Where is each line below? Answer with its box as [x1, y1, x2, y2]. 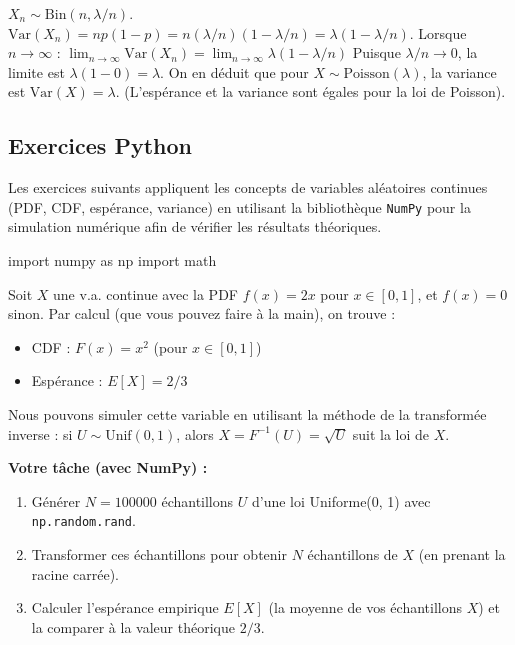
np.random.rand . [31, 510, 136, 531]
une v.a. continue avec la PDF [53, 283, 238, 304]
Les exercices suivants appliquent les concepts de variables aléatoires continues [8, 177, 488, 198]
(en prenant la [418, 544, 506, 565]
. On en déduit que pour [160, 61, 309, 82]
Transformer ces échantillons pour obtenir [31, 544, 287, 565]
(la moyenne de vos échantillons [268, 597, 462, 618]
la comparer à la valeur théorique [31, 616, 235, 637]
